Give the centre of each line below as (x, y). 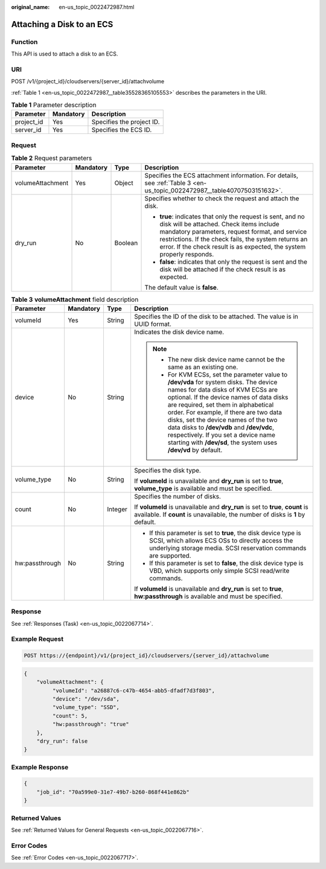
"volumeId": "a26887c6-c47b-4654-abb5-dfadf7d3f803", (134, 690)
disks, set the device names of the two (222, 419)
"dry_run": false (62, 741)
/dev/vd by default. (195, 450)
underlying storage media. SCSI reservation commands (228, 548)
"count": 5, (70, 716)
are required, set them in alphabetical (221, 404)
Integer (117, 509)
